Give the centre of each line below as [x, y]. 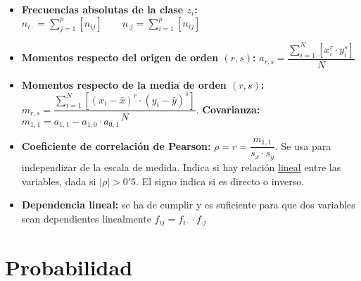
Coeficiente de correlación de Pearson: [116, 145]
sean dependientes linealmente [86, 218]
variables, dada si [59, 181]
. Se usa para [303, 145]
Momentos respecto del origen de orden [120, 57]
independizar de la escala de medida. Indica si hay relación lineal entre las [181, 167]
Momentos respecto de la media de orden [124, 84]
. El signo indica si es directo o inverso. [220, 181]
